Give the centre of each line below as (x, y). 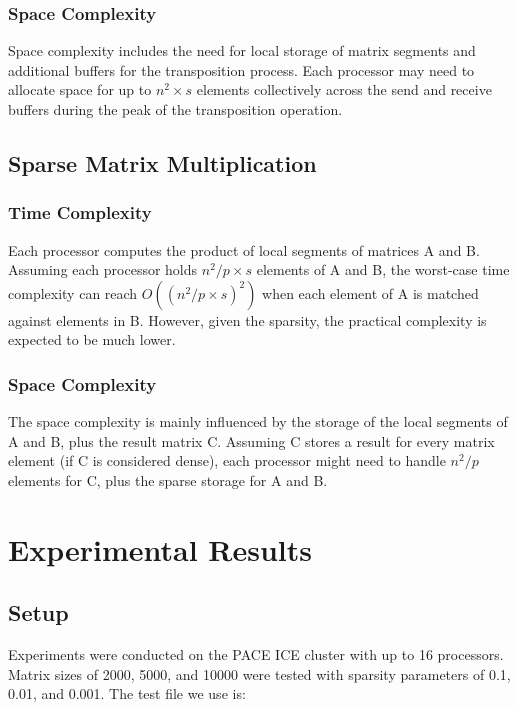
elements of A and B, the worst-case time (383, 269)
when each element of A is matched (370, 292)
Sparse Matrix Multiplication (162, 162)
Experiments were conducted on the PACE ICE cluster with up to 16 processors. (256, 654)
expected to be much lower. (92, 339)
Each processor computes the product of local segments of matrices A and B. (244, 249)
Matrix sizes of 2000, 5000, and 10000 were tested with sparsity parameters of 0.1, (259, 673)
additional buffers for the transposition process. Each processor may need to (241, 69)
